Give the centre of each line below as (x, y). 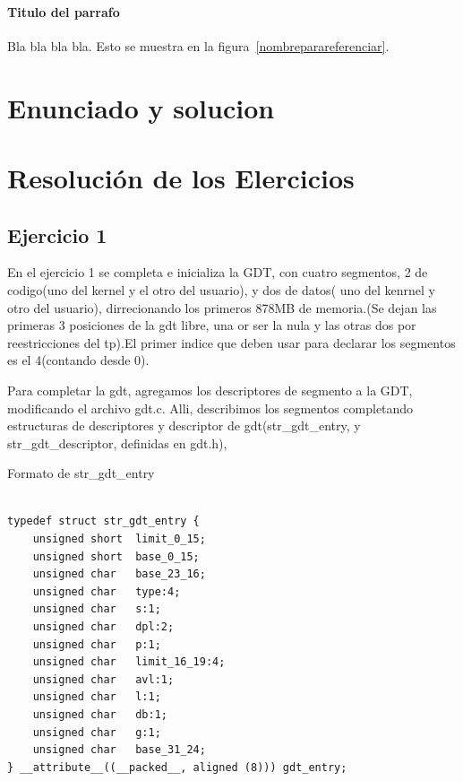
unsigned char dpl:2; (103, 627)
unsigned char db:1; (100, 715)
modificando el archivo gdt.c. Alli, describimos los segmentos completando (210, 408)
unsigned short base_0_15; (116, 556)
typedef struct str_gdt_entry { (103, 521)
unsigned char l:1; (97, 697)
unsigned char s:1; (97, 609)
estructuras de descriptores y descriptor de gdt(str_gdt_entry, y (184, 425)
